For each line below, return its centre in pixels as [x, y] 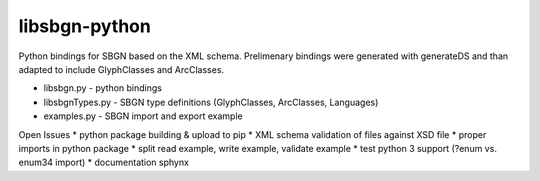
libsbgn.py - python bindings [102, 88]
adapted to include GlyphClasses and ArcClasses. [121, 69]
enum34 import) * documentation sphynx [104, 162]
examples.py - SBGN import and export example [143, 116]
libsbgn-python [85, 26]
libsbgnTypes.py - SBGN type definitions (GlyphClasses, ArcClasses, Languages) [211, 102]
